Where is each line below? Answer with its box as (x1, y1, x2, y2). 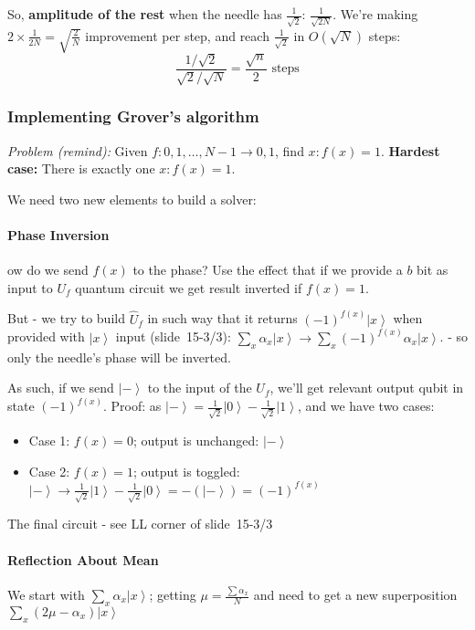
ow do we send (7, 260, 89, 279)
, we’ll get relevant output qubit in (269, 378, 464, 397)
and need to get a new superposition (253, 585, 458, 604)
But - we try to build (7, 309, 125, 328)
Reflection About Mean (7, 550, 159, 569)
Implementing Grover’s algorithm (7, 105, 259, 128)
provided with (7, 327, 85, 346)
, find (275, 141, 304, 160)
